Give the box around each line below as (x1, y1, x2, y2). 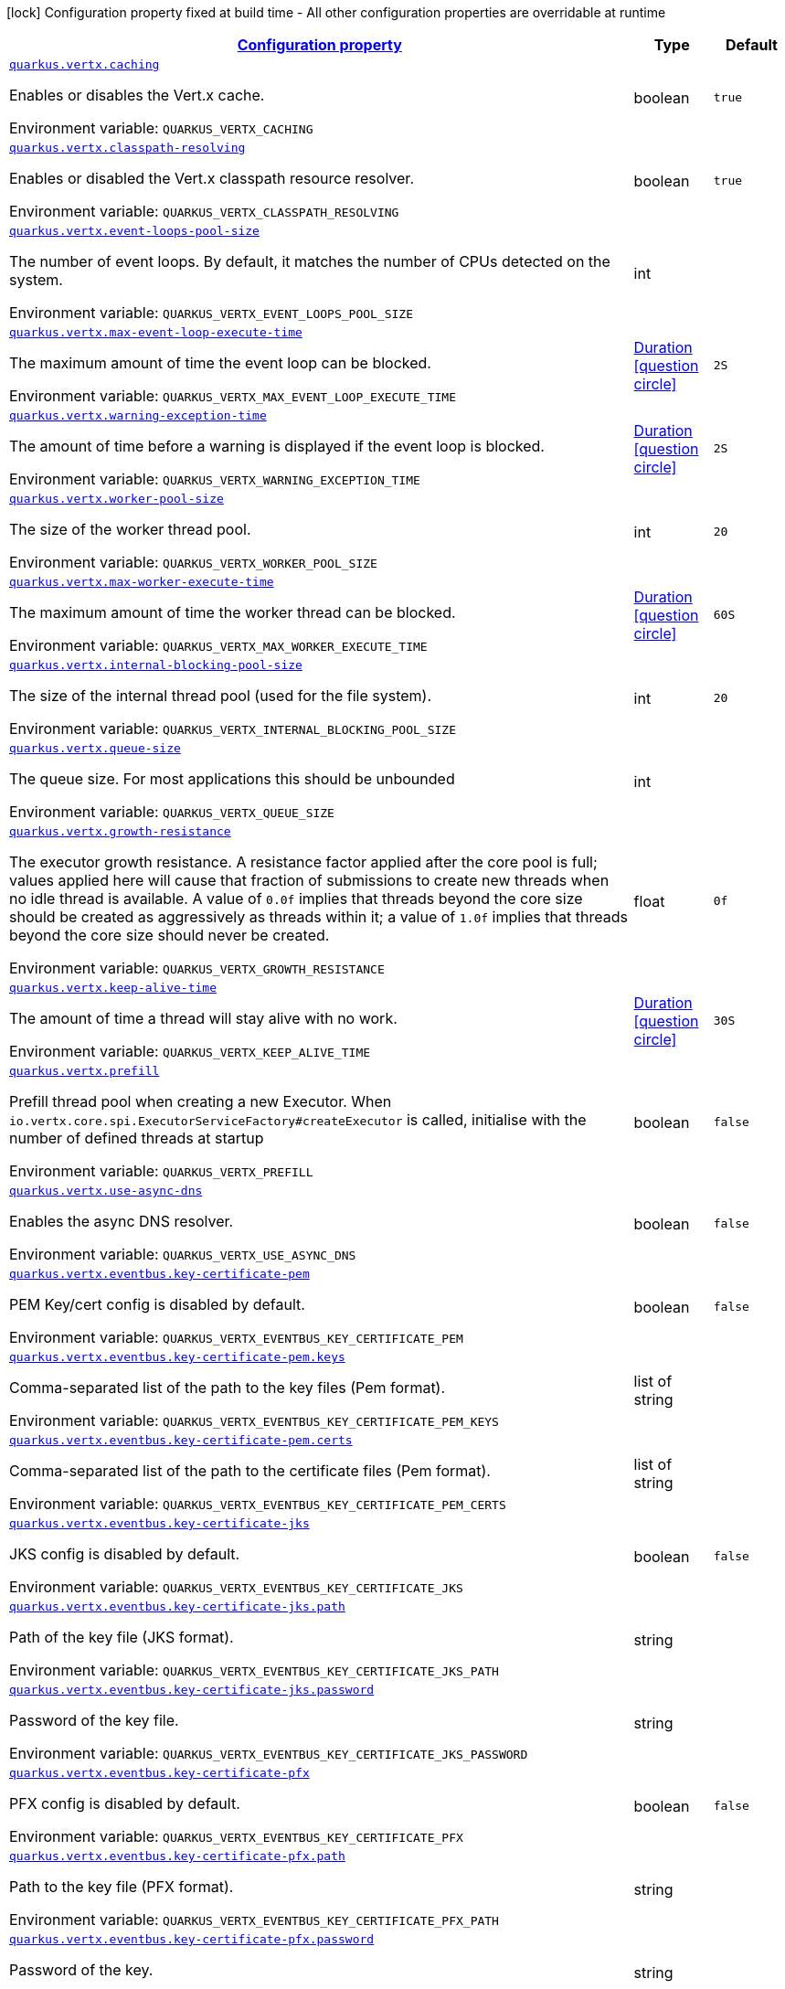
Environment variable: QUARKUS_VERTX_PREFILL (9, 1162, 313, 1180)
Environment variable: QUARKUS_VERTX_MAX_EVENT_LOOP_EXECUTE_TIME (9, 387, 456, 405)
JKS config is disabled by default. (9, 1545, 240, 1563)
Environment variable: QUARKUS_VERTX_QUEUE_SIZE (9, 803, 334, 821)
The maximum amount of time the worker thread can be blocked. (9, 603, 456, 622)
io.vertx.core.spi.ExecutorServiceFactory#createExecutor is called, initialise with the (9, 1111, 587, 1129)
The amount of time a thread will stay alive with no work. (9, 1009, 398, 1027)
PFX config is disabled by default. (9, 1794, 240, 1813)
